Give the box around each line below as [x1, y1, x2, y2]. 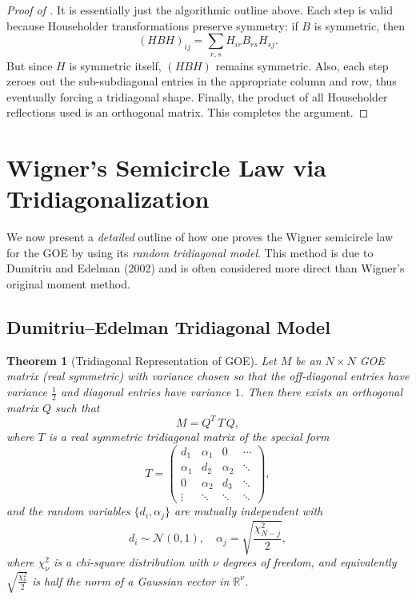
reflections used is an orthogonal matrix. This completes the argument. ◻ [6, 104, 369, 121]
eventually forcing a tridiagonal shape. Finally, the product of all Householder [6, 88, 388, 105]
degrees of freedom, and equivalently [222, 554, 397, 570]
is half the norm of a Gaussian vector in [31, 572, 230, 589]
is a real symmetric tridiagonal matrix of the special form [48, 427, 330, 444]
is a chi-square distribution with [54, 554, 209, 570]
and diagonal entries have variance [60, 383, 231, 400]
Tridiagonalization [6, 182, 210, 215]
